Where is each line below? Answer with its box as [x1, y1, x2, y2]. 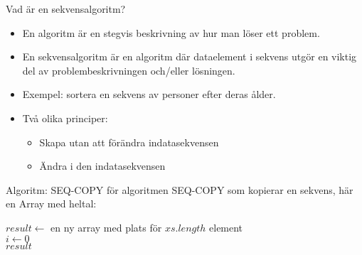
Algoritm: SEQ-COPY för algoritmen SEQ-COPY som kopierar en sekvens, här [6, 182, 353, 197]
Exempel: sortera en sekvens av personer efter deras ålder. [22, 87, 276, 102]
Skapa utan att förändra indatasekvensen [39, 134, 219, 149]
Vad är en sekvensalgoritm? [6, 1, 126, 16]
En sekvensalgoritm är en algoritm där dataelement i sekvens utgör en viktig [22, 49, 357, 64]
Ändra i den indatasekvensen [39, 158, 166, 173]
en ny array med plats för [50, 219, 162, 234]
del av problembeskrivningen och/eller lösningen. [22, 63, 235, 77]
